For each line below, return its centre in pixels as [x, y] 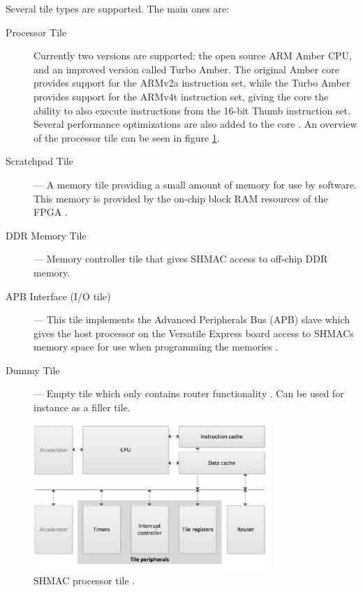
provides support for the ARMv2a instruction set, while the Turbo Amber [192, 83]
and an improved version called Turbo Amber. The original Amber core [186, 69]
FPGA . [51, 212]
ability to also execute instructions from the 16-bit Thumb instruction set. [192, 110]
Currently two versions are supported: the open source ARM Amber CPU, [193, 55]
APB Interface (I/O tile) [58, 296]
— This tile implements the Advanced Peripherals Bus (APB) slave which [192, 319]
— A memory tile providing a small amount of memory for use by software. [195, 184]
